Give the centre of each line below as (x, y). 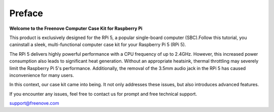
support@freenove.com (34, 103)
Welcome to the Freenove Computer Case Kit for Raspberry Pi (76, 28)
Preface (26, 13)
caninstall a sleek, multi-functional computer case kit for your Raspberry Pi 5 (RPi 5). (98, 45)
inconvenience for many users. (42, 75)
